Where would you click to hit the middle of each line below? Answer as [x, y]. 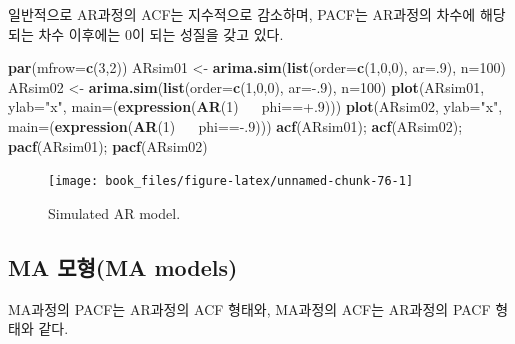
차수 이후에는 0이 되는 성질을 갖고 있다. [161, 33]
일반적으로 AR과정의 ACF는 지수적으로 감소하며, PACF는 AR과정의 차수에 [242, 14]
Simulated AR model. [114, 212]
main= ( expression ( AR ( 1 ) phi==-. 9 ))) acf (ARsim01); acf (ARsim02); [235, 125]
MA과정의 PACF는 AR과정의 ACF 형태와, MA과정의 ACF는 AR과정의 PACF [249, 308]
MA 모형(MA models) [123, 266]
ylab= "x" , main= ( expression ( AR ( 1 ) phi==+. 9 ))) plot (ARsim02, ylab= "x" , [255, 106]
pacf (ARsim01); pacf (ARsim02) [108, 145]
